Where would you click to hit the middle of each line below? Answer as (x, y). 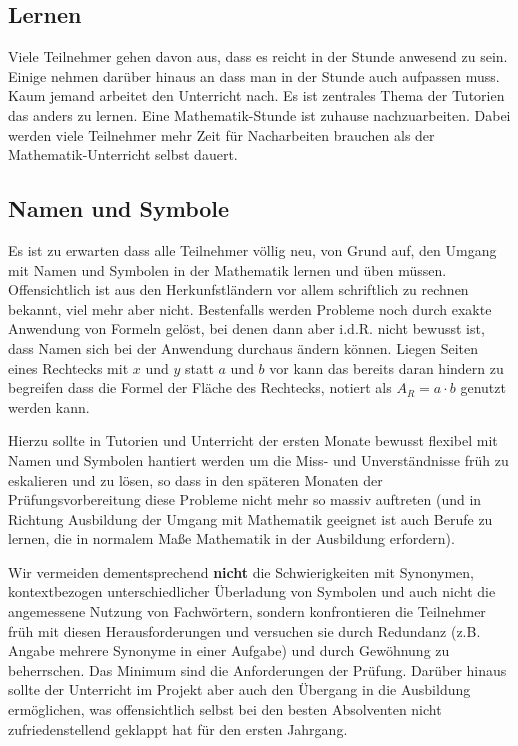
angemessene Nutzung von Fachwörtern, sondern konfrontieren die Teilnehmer (247, 611)
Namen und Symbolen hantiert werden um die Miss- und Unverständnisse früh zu (258, 459)
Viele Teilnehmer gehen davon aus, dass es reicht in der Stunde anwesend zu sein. (258, 56)
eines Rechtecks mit (68, 367)
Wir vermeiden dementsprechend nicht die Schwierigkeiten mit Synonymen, (241, 571)
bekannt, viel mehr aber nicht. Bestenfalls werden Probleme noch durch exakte (250, 308)
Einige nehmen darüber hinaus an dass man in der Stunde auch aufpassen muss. (254, 75)
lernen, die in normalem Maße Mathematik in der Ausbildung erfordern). (231, 538)
